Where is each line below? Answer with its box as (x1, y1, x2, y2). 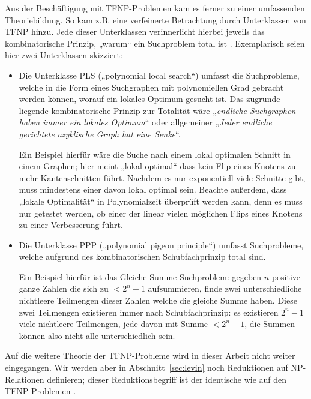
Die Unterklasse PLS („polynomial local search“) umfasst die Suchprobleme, (19, 68, 300, 81)
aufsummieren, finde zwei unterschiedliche (148, 282, 302, 295)
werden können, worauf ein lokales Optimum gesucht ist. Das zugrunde (19, 92, 280, 105)
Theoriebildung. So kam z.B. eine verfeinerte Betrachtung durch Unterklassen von (5, 13, 306, 26)
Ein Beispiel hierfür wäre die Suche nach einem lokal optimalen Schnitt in (19, 148, 291, 160)
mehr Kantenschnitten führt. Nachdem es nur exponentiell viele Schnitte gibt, (19, 171, 306, 184)
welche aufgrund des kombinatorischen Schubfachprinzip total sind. (19, 250, 266, 263)
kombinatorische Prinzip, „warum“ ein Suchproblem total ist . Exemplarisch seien (5, 37, 305, 49)
